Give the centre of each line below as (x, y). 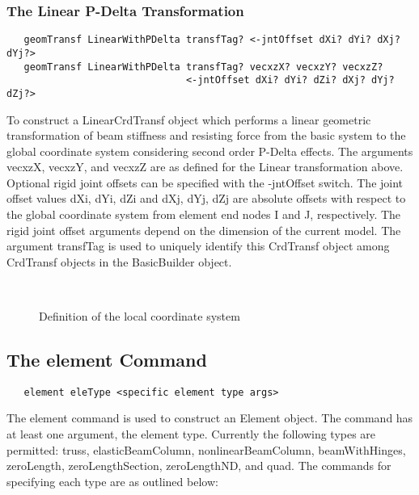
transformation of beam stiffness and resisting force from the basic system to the (206, 135)
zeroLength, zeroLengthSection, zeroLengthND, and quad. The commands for (199, 466)
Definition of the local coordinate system (140, 316)
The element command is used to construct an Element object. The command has (210, 418)
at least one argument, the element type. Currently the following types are (191, 434)
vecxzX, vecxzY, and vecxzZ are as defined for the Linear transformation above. (205, 167)
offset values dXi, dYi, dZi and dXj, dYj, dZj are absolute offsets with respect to (206, 198)
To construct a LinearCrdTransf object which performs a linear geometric (189, 119)
